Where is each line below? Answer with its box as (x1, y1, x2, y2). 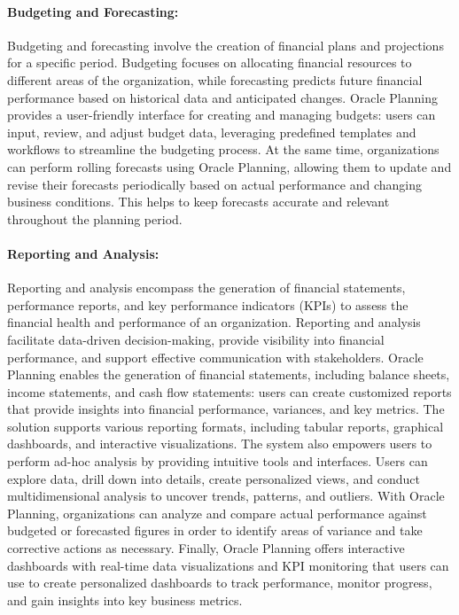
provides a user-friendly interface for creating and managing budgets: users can (7, 105, 436, 124)
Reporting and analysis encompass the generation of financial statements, (7, 278, 406, 297)
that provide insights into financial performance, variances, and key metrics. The (7, 400, 445, 418)
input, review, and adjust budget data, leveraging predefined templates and (7, 122, 416, 141)
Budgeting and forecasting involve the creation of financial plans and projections (7, 35, 444, 54)
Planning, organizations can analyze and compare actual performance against (7, 503, 427, 522)
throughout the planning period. (7, 209, 183, 228)
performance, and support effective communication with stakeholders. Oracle (7, 347, 424, 366)
